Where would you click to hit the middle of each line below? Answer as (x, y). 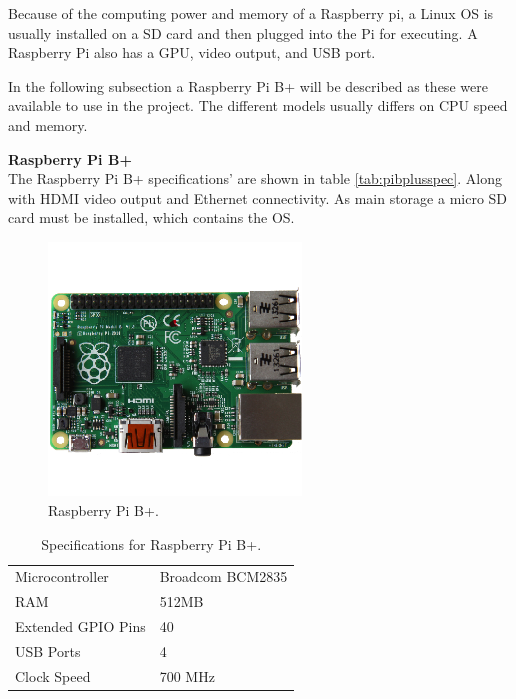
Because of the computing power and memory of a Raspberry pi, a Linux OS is (251, 13)
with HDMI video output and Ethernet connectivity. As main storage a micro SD (258, 197)
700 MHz (187, 675)
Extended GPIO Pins (80, 626)
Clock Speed (53, 675)
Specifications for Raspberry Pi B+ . (151, 543)
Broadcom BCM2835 (223, 576)
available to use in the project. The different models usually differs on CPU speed (258, 105)
